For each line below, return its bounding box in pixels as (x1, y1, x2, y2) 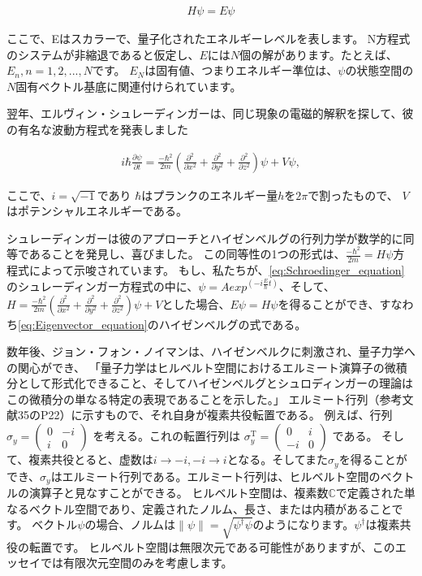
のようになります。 (252, 516, 355, 533)
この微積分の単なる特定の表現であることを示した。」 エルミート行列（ (6, 390, 380, 407)
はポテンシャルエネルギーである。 (6, 202, 188, 219)
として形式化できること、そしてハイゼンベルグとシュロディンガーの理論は (17, 375, 414, 392)
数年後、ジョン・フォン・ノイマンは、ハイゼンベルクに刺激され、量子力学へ (6, 343, 416, 360)
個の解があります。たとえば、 (239, 45, 398, 63)
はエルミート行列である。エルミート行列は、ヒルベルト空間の (50, 467, 381, 484)
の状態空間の (345, 62, 414, 79)
